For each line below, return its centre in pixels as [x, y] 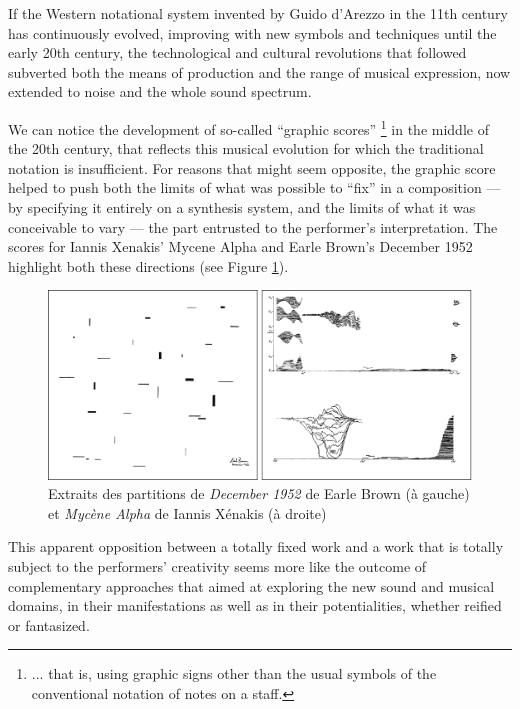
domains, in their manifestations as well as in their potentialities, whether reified [255, 605]
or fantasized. [49, 624]
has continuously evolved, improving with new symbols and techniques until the [252, 32]
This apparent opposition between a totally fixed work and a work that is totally [256, 546]
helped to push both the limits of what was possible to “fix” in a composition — [254, 187]
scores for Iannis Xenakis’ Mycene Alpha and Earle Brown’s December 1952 [240, 246]
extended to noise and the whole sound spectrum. [160, 91]
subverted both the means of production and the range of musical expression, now [259, 71]
